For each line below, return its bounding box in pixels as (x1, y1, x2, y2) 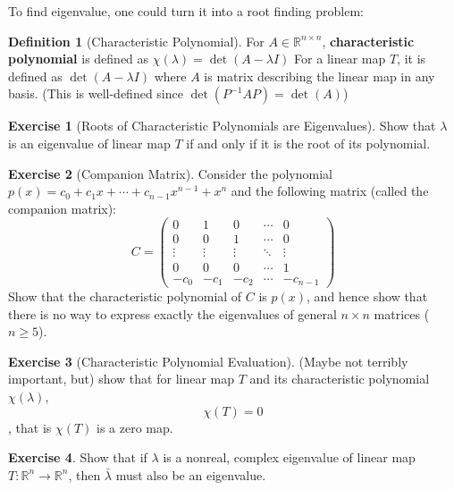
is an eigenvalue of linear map (8, 133, 171, 152)
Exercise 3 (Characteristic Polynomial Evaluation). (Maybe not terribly (8, 351, 408, 370)
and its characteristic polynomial (249, 369, 430, 388)
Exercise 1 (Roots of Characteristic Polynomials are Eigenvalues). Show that (8, 116, 436, 135)
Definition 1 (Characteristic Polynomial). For (8, 31, 265, 50)
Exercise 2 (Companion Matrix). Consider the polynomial (8, 164, 332, 182)
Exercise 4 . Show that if (8, 448, 147, 467)
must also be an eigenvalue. (115, 465, 266, 484)
